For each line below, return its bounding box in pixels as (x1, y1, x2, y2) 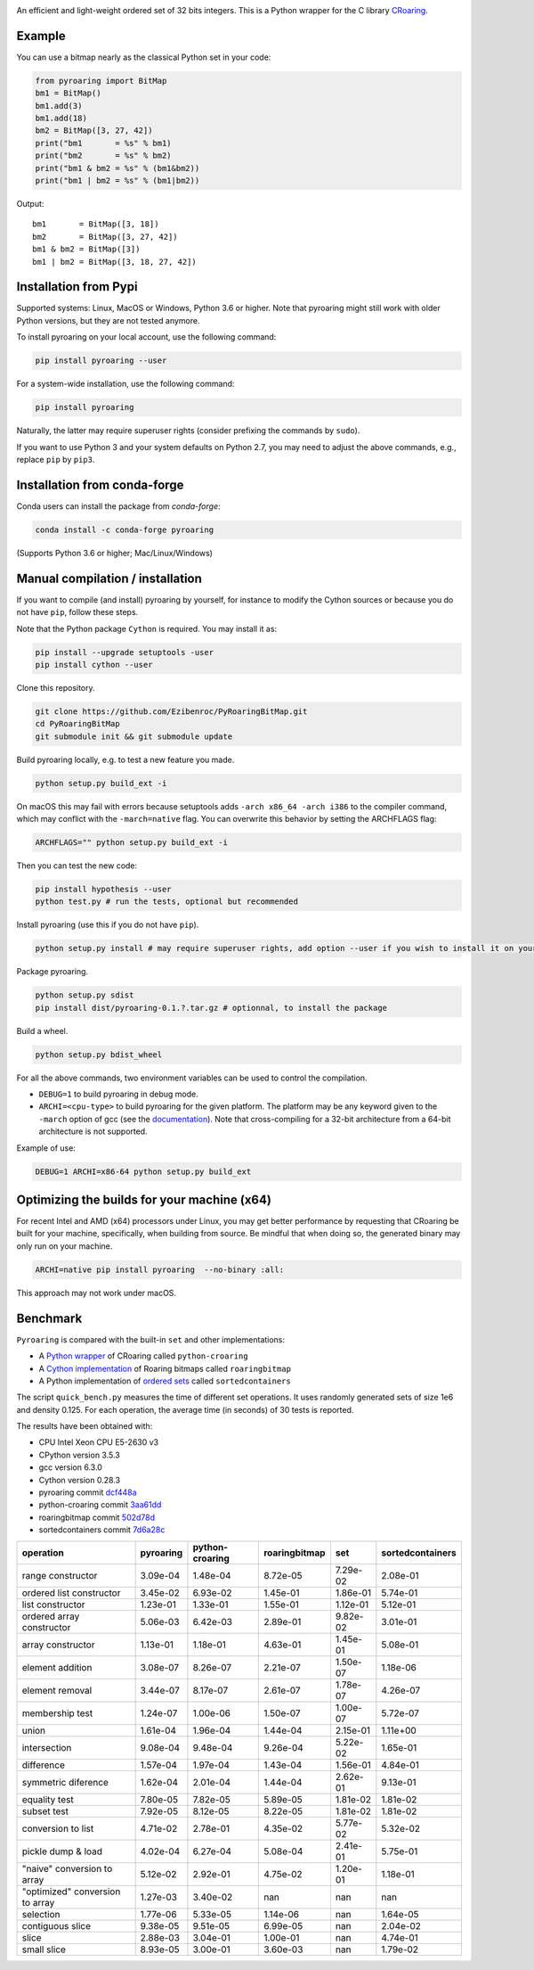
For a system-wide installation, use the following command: (16, 379, 235, 390)
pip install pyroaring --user (35, 356, 167, 365)
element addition (21, 1661, 93, 1673)
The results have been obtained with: (16, 1421, 153, 1432)
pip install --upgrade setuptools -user (35, 647, 214, 657)
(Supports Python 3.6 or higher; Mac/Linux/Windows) (16, 547, 214, 558)
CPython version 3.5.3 (38, 1449, 120, 1460)
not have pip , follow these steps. (16, 607, 139, 618)
